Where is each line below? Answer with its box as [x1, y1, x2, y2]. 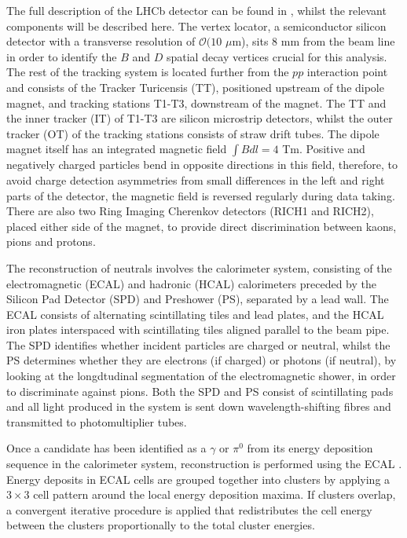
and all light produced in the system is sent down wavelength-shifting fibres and [6, 398, 391, 415]
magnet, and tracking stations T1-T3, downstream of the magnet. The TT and [6, 94, 387, 111]
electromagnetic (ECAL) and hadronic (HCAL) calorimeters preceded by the [6, 275, 377, 291]
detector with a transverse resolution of [6, 33, 196, 49]
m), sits [232, 33, 269, 49]
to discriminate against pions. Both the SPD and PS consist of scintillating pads [6, 382, 394, 399]
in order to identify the [6, 48, 117, 64]
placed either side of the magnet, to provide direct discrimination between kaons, [6, 218, 397, 234]
